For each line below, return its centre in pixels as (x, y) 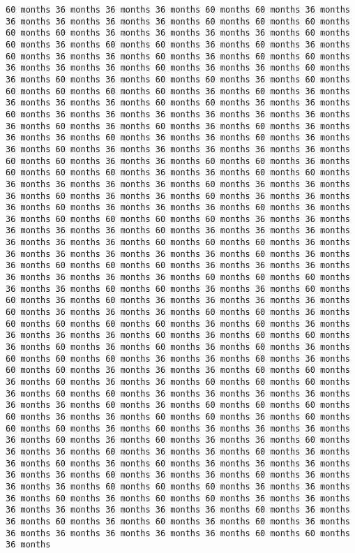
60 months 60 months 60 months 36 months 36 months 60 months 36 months (178, 359)
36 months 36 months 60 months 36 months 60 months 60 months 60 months (178, 405)
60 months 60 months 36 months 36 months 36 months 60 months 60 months (178, 370)
